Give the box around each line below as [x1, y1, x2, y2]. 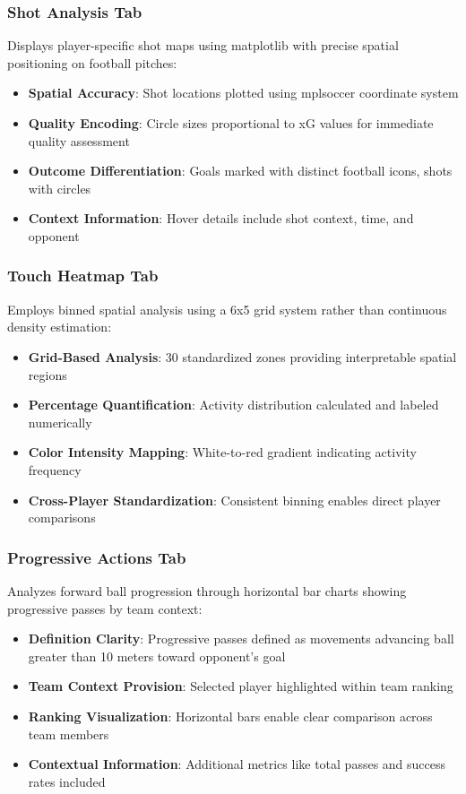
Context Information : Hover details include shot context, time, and [28, 209, 414, 228]
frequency [28, 460, 82, 479]
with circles [28, 178, 91, 197]
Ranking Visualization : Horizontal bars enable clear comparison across [28, 706, 433, 725]
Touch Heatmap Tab [7, 264, 159, 287]
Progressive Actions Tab [7, 546, 186, 568]
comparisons [28, 508, 96, 527]
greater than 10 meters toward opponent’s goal [28, 646, 286, 665]
